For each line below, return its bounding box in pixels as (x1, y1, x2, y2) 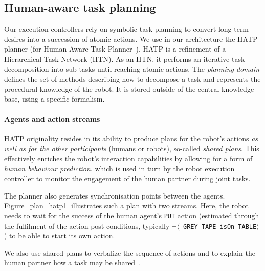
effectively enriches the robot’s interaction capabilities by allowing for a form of (4, 153, 253, 163)
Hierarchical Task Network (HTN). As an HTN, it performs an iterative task (4, 53, 245, 64)
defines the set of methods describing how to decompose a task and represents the (4, 73, 261, 84)
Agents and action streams (4, 113, 100, 124)
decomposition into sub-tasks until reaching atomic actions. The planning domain (4, 63, 260, 74)
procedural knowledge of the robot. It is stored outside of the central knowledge (4, 83, 254, 94)
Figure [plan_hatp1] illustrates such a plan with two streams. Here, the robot (4, 200, 249, 211)
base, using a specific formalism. (4, 93, 105, 104)
